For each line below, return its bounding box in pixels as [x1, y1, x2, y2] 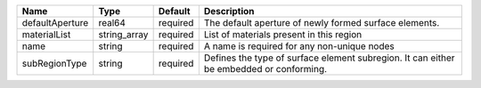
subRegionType [21, 58, 87, 69]
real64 [98, 17, 126, 28]
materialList [21, 28, 71, 40]
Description [203, 5, 255, 17]
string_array [98, 28, 149, 40]
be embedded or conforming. [203, 63, 328, 75]
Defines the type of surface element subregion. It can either [203, 52, 455, 64]
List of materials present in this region [203, 28, 363, 40]
